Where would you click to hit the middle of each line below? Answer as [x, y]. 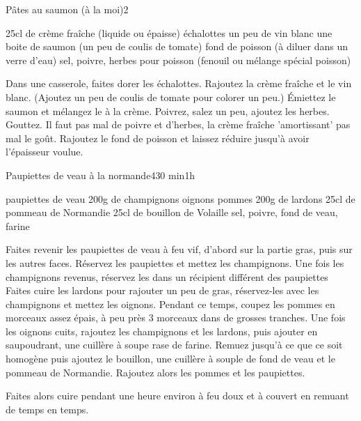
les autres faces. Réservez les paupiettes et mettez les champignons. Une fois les [175, 262]
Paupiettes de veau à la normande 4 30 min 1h [101, 175]
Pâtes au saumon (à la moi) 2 [67, 9]
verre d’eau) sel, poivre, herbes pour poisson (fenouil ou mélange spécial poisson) [178, 60]
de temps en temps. [47, 409]
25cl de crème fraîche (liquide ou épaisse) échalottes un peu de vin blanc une [169, 32]
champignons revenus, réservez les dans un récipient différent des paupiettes [167, 276]
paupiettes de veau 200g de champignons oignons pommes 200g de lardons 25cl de [180, 198]
